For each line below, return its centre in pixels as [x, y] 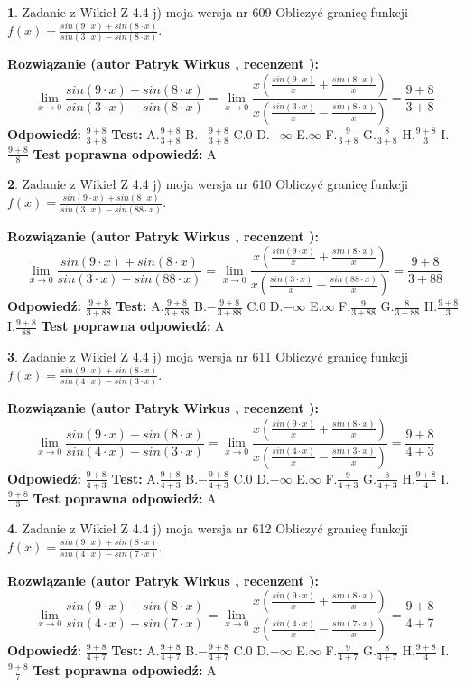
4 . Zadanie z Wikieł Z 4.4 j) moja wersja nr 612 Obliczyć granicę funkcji [208, 528]
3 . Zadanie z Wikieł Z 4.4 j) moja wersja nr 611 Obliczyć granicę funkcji [208, 356]
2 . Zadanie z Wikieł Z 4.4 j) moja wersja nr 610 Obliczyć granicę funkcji [208, 184]
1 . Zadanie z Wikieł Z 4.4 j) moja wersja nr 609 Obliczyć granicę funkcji [208, 12]
